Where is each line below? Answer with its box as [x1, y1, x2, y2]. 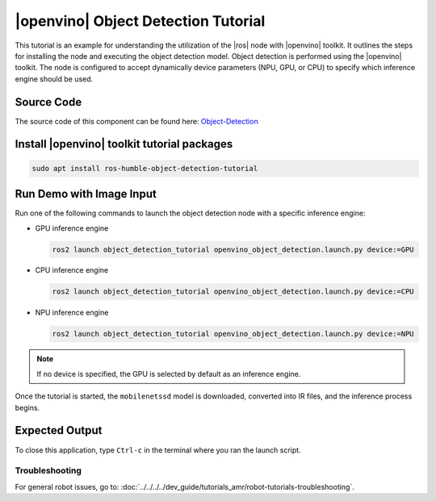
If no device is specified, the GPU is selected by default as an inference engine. [36, 369, 301, 378]
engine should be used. [15, 73, 94, 84]
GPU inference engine [35, 223, 109, 233]
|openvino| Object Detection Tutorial [15, 12, 266, 30]
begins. [15, 403, 40, 412]
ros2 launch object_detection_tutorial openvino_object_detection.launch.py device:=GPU [52, 244, 415, 254]
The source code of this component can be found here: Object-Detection [15, 116, 258, 126]
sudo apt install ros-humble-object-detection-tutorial [31, 164, 258, 173]
